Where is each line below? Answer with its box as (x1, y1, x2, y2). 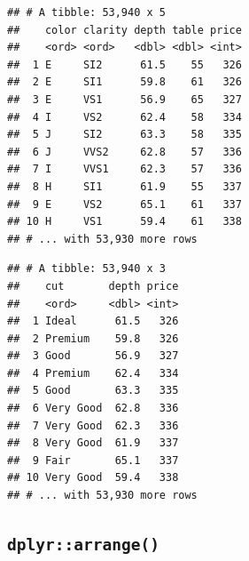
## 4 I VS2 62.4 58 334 (7, 110, 242, 124)
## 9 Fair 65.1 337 (7, 453, 179, 467)
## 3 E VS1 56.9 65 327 (7, 92, 242, 106)
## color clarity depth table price (7, 23, 242, 36)
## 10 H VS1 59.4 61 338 (7, 215, 242, 228)
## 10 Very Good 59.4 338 (7, 471, 179, 485)
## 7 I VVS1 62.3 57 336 (7, 163, 242, 176)
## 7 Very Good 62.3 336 (7, 419, 179, 432)
